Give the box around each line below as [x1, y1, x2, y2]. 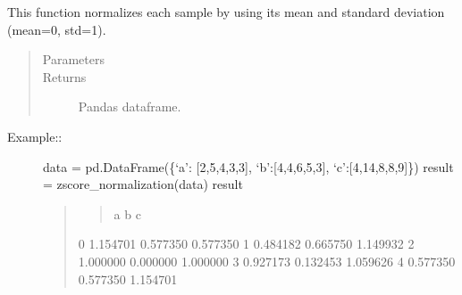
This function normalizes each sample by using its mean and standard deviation [7, 3, 445, 20]
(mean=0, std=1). [7, 20, 106, 38]
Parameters [42, 50, 105, 69]
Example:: [7, 127, 63, 145]
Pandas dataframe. [78, 97, 181, 116]
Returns [42, 67, 87, 86]
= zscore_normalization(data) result [43, 175, 243, 193]
